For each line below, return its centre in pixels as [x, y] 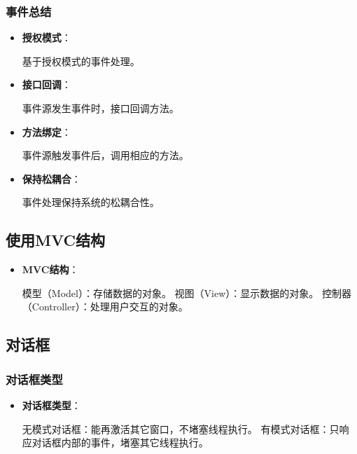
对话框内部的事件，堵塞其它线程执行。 [120, 442]
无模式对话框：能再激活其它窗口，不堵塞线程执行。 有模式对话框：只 [181, 428]
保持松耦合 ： [51, 178]
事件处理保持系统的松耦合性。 [91, 202]
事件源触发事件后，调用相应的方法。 [105, 155]
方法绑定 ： [47, 131]
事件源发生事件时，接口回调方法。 [100, 108]
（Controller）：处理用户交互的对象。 [105, 307]
